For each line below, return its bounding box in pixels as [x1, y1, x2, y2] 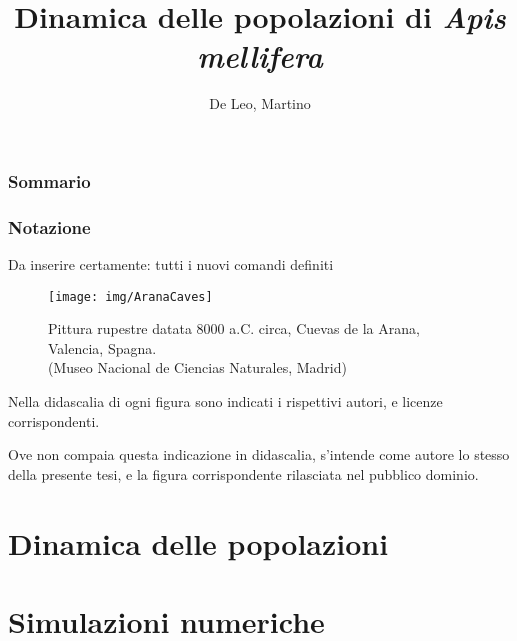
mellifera [197, 35, 323, 77]
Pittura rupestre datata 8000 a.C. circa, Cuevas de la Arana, [48, 318, 420, 339]
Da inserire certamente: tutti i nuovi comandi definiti [8, 254, 334, 275]
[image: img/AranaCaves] [48, 289, 213, 304]
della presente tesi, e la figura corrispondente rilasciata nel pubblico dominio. [8, 463, 479, 484]
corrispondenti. [8, 410, 100, 431]
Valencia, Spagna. [48, 337, 157, 358]
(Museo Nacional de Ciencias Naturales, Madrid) [48, 357, 347, 378]
